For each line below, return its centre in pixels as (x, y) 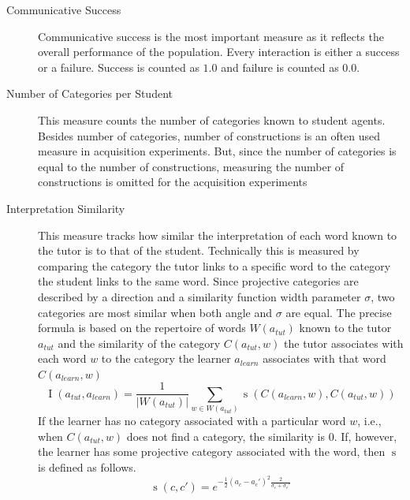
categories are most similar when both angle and (155, 312)
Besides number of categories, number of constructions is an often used (209, 135)
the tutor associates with (344, 343)
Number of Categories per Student (89, 93)
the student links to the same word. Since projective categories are (198, 281)
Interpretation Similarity (66, 208)
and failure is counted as (280, 67)
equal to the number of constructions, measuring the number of (191, 166)
